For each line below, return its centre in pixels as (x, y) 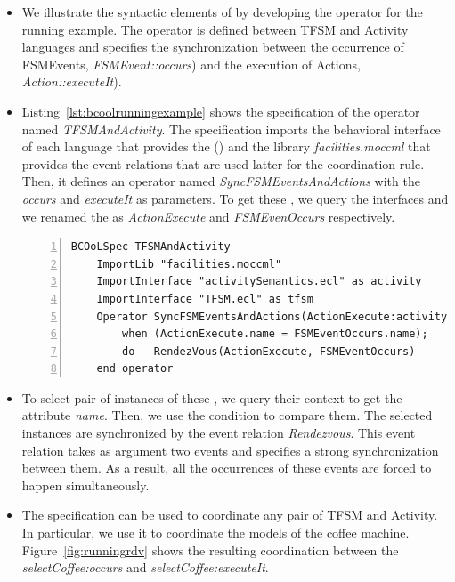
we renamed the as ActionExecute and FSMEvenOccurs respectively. (208, 216)
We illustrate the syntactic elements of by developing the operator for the (222, 12)
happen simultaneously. (85, 485)
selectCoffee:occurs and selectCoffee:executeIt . (145, 567)
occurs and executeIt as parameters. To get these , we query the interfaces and (235, 198)
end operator (135, 369)
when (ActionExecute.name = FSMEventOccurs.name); (275, 334)
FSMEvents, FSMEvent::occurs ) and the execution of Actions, (191, 64)
